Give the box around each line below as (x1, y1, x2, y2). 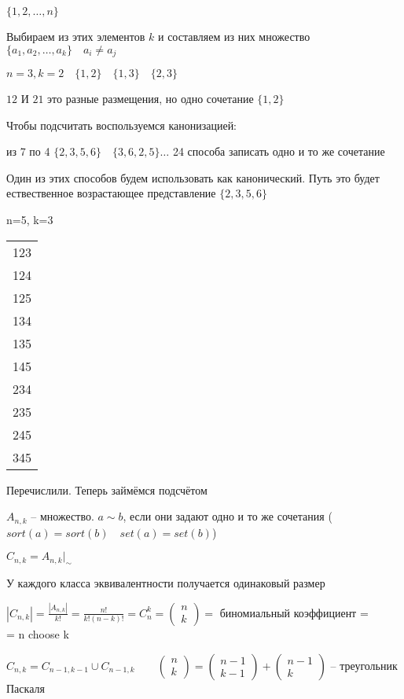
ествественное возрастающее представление (6, 185, 216, 201)
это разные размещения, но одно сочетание (47, 90, 254, 107)
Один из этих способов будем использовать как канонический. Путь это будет (6, 169, 380, 186)
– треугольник (330, 657, 398, 673)
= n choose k (6, 625, 69, 642)
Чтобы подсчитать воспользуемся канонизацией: (6, 116, 237, 133)
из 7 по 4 (6, 143, 50, 160)
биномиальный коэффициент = (219, 604, 369, 620)
